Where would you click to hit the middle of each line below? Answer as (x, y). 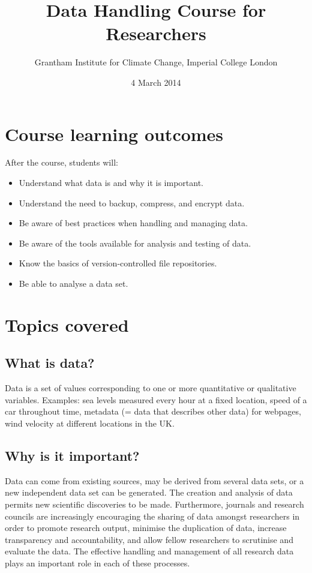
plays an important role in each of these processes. (97, 562)
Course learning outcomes (114, 133)
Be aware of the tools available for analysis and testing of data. (135, 243)
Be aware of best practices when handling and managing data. (133, 223)
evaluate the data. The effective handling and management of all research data (149, 551)
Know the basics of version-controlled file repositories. (118, 263)
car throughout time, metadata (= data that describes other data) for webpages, (153, 411)
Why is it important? (72, 455)
